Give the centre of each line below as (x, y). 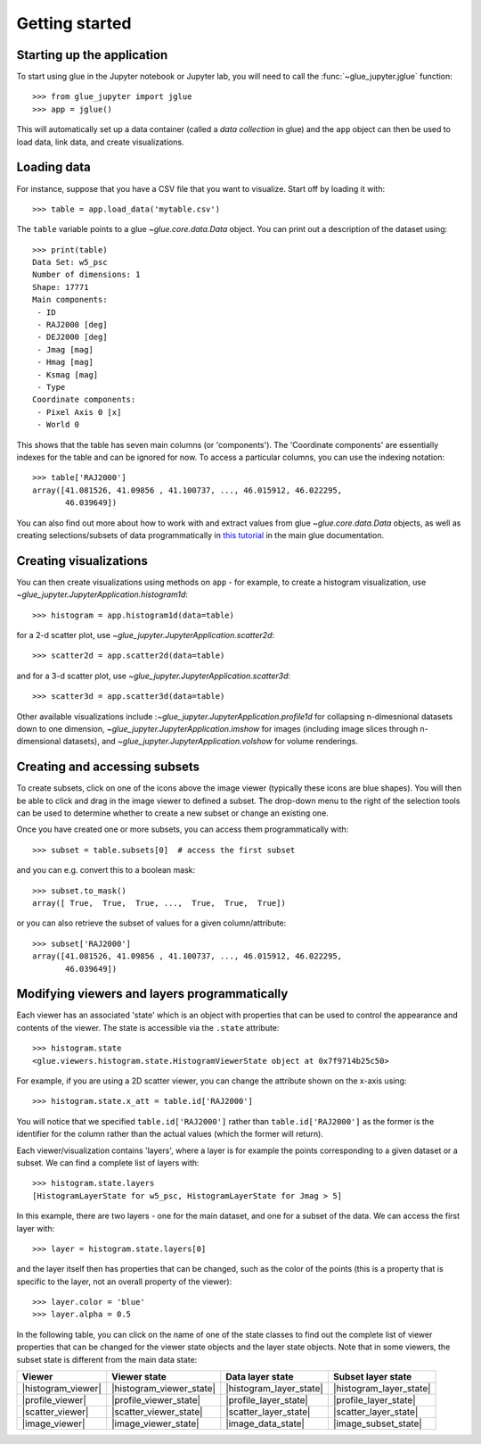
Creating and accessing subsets (108, 767)
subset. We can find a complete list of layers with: (108, 1162)
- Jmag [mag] (65, 349)
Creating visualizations (82, 561)
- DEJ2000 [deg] (72, 337)
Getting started (74, 23)
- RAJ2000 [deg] (72, 325)
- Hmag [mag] (65, 362)
